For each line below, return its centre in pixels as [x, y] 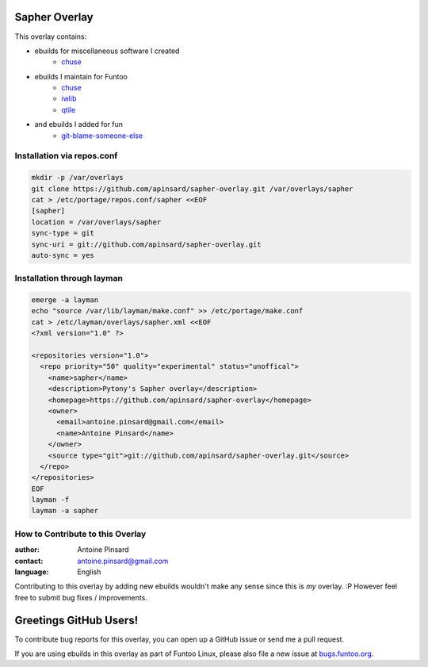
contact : [29, 561]
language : [32, 572]
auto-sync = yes [63, 255]
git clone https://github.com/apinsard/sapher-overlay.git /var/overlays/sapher [192, 189]
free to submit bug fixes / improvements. [81, 597]
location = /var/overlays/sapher [96, 222]
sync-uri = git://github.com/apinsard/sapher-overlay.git [146, 244]
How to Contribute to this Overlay [80, 534]
